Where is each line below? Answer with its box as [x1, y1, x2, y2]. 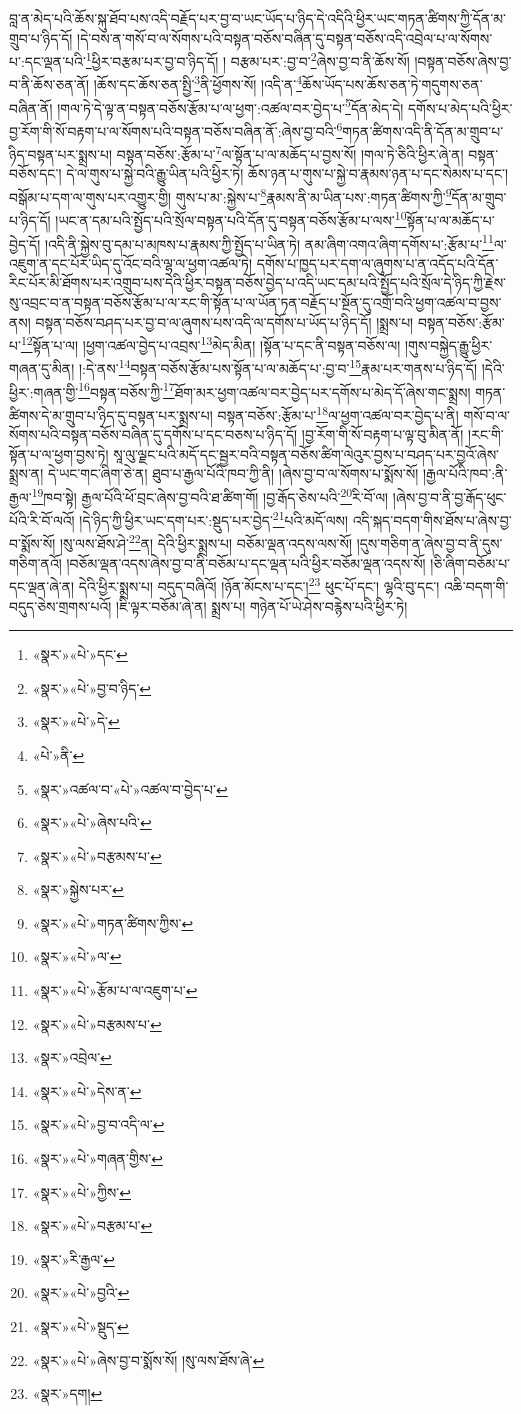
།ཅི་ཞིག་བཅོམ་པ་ [430, 552, 511, 573]
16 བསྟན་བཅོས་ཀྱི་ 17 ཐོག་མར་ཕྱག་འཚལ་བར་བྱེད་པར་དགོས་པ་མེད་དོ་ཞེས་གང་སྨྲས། [78, 378, 471, 402]
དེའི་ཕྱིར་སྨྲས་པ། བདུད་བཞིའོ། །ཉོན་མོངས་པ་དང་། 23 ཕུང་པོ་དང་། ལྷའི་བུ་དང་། [78, 573, 440, 596]
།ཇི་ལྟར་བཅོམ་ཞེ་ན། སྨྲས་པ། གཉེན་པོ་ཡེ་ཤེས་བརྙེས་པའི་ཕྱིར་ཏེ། [116, 595, 408, 616]
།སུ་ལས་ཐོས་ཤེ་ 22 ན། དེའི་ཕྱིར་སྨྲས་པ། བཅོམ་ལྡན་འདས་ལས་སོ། [59, 530, 352, 554]
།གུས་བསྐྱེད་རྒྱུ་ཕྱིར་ [404, 334, 493, 355]
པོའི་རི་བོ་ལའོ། [9, 509, 75, 530]
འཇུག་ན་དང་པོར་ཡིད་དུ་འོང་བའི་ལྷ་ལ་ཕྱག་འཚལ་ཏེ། [9, 252, 253, 273]
